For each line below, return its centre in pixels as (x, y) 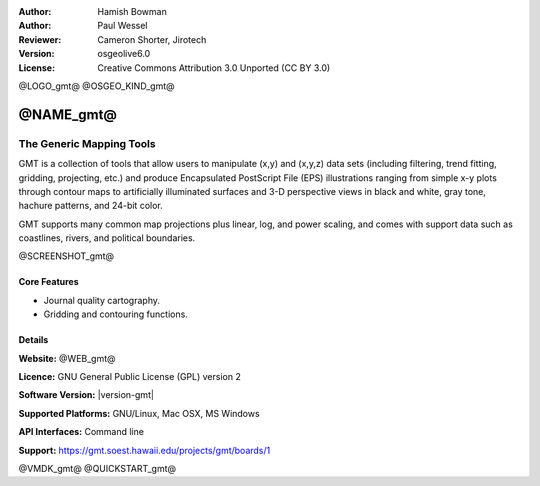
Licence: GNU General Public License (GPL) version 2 (130, 377)
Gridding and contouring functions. (116, 314)
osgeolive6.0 (124, 54)
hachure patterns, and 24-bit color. (91, 206)
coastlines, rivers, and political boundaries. (107, 238)
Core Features (48, 282)
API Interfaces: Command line (81, 432)
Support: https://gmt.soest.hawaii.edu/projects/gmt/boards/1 (144, 450)
